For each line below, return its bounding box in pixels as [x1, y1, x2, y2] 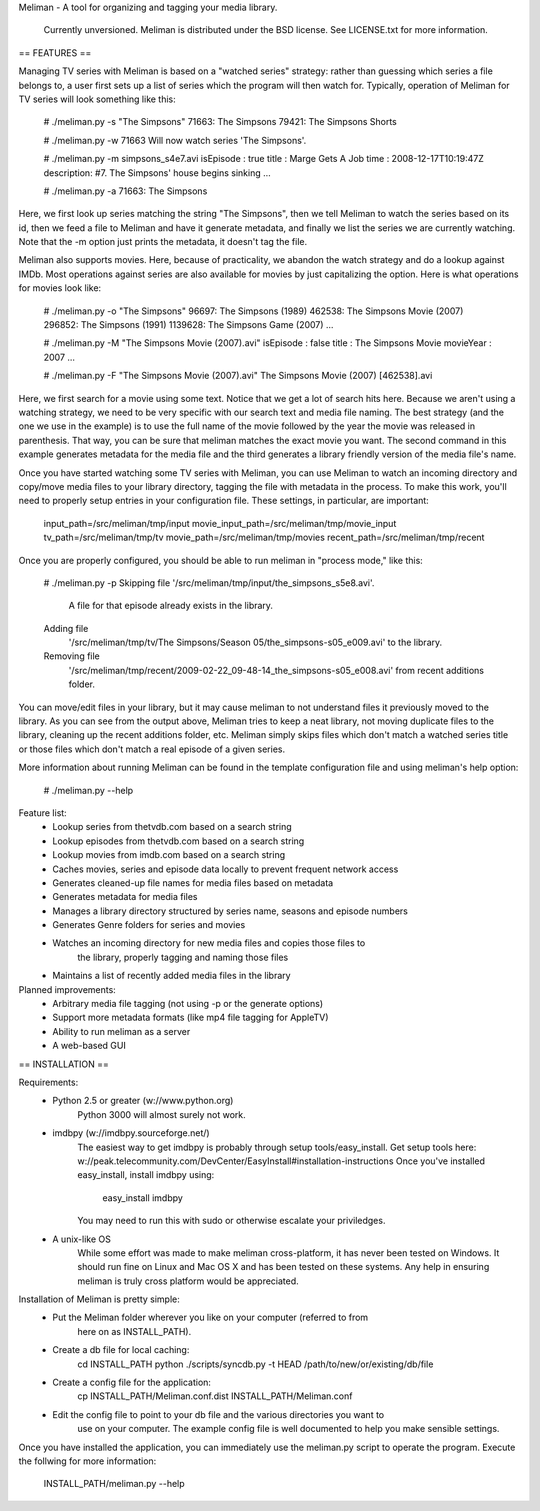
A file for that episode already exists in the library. [68, 600, 274, 612]
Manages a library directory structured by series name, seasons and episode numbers [52, 905, 409, 917]
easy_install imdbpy [102, 1191, 184, 1204]
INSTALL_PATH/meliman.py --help [43, 1478, 185, 1490]
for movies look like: [18, 282, 102, 294]
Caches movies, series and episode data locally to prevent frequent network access [52, 863, 399, 875]
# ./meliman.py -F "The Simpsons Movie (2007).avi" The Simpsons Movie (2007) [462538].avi [43, 370, 433, 382]
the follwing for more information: [18, 1455, 157, 1467]
